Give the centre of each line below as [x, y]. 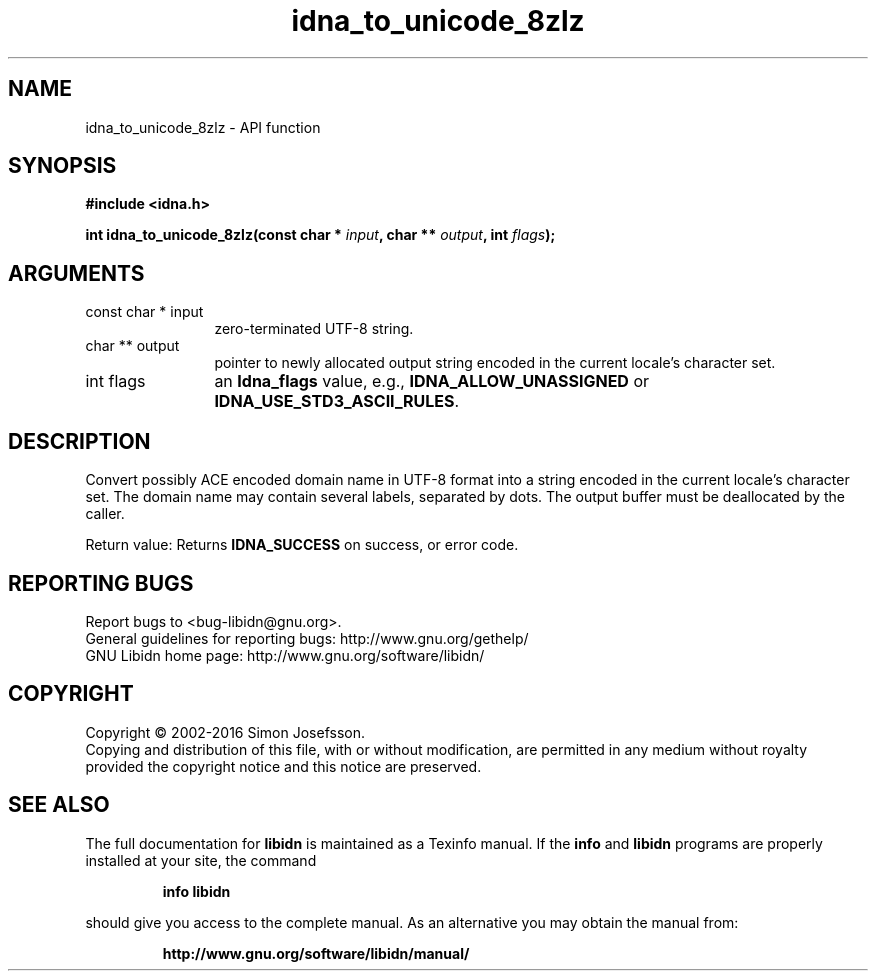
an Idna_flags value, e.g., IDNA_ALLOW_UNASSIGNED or [432, 381]
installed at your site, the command [201, 860]
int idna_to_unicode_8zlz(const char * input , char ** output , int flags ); [320, 235]
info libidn [196, 891]
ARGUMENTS [76, 273]
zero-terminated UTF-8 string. [314, 329]
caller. [105, 514]
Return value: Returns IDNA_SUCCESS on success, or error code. [302, 545]
